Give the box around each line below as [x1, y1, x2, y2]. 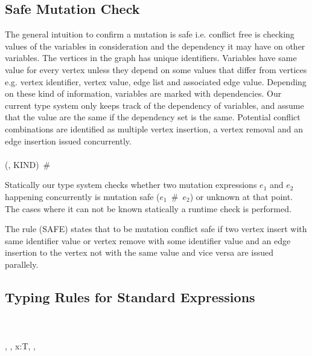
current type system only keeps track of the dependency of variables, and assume [5, 99, 304, 111]
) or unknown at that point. [189, 190, 293, 202]
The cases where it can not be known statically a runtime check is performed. [5, 202, 291, 215]
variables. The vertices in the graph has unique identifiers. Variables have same [5, 51, 297, 64]
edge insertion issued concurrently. [5, 134, 132, 147]
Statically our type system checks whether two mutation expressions [5, 178, 257, 191]
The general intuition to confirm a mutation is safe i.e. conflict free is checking [5, 28, 294, 40]
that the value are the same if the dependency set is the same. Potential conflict [5, 111, 301, 123]
